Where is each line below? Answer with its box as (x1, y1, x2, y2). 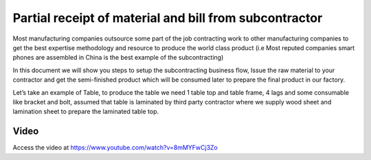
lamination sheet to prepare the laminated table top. (12, 107, 159, 116)
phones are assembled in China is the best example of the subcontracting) (12, 54, 224, 62)
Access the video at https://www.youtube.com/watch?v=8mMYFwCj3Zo (12, 144, 218, 152)
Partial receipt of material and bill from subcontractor (12, 10, 323, 25)
